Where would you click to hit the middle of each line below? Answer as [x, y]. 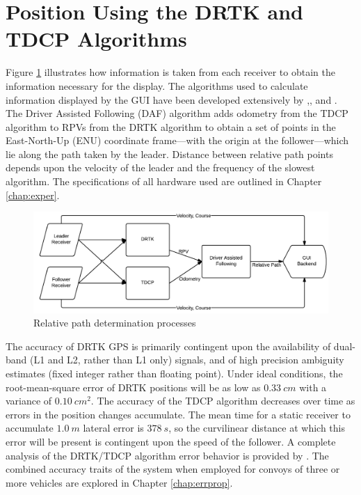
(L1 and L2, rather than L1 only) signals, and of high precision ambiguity [187, 360]
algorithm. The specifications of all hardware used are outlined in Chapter [164, 181]
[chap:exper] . [33, 195]
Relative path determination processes [115, 323]
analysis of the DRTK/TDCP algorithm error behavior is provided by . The [167, 455]
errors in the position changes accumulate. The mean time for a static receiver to [178, 414]
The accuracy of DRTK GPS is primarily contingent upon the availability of [168, 346]
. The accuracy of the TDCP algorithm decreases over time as [223, 401]
